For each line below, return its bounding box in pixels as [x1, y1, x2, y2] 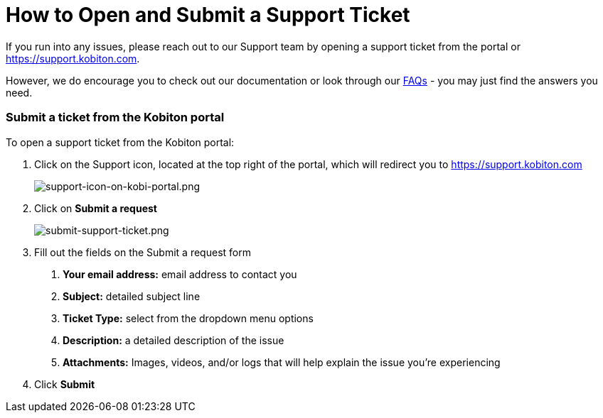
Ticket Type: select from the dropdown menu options [63, 312, 314, 324]
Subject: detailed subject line [63, 290, 201, 302]
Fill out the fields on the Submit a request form [34, 246, 251, 258]
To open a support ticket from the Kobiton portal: [6, 136, 235, 148]
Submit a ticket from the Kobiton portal [6, 110, 225, 125]
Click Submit [34, 378, 95, 390]
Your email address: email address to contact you [63, 268, 297, 280]
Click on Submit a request [34, 202, 157, 214]
